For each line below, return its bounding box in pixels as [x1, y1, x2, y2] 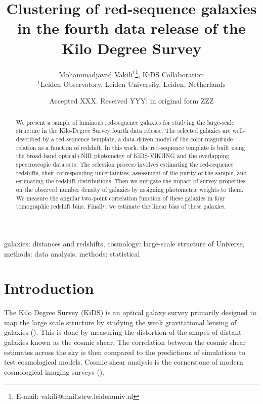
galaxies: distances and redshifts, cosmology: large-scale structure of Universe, [4, 238, 245, 248]
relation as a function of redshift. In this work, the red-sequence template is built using [16, 143, 245, 151]
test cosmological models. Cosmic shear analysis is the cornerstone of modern [4, 357, 243, 367]
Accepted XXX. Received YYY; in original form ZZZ [49, 95, 214, 106]
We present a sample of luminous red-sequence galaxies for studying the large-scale [16, 118, 235, 126]
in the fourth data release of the [17, 18, 246, 38]
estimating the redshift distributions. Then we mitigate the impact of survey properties [16, 177, 246, 185]
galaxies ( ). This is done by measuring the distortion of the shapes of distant [4, 327, 242, 337]
